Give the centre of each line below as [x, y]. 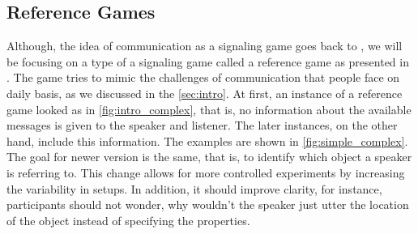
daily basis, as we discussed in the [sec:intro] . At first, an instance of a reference [205, 93]
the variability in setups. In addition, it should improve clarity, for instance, [194, 188]
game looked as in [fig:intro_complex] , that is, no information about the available [209, 109]
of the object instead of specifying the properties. [128, 220]
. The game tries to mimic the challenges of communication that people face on [203, 77]
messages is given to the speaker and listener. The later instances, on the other [202, 125]
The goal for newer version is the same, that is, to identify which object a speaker [209, 157]
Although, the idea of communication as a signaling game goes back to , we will [205, 46]
